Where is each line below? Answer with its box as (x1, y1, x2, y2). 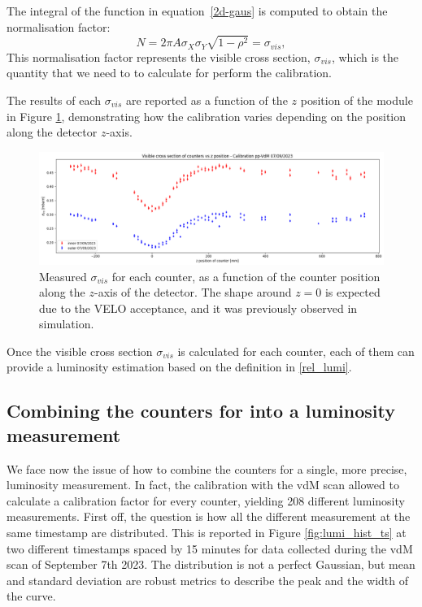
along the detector (7, 124, 98, 141)
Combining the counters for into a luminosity (7, 398, 395, 423)
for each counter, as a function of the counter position (111, 267, 381, 284)
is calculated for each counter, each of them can (177, 342, 415, 359)
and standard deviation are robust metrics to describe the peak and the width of (7, 571, 409, 588)
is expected (324, 284, 381, 301)
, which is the (331, 48, 399, 65)
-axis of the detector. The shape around (94, 284, 292, 301)
